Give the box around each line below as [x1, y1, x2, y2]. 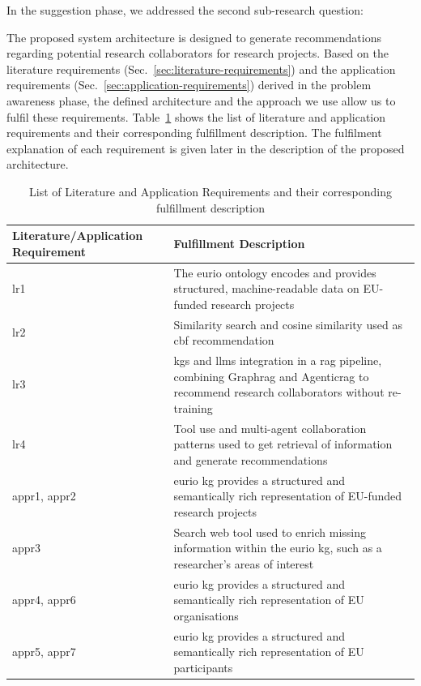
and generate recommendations [173, 451, 328, 468]
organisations [173, 607, 239, 624]
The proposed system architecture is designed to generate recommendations [6, 28, 381, 45]
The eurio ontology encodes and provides [173, 264, 376, 281]
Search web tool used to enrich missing [173, 523, 366, 540]
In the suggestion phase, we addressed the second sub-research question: [6, 2, 364, 18]
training [173, 399, 213, 416]
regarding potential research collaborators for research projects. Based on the [6, 45, 389, 62]
